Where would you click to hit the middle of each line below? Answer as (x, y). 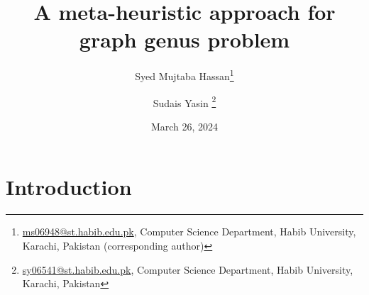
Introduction (69, 187)
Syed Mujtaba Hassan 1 (184, 75)
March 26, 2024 (184, 126)
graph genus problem (184, 39)
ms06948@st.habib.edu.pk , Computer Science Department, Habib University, (189, 232)
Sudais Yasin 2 (184, 101)
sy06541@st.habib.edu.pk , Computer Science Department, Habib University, (188, 269)
